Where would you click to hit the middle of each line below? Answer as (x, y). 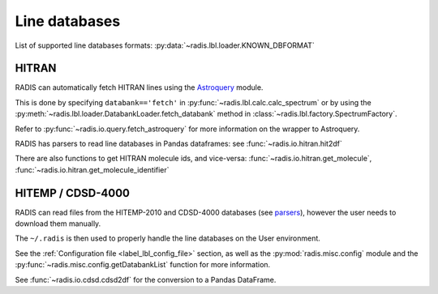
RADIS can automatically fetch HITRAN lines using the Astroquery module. (139, 87)
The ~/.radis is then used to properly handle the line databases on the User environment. (167, 238)
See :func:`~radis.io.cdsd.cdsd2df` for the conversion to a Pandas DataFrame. (146, 279)
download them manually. (58, 224)
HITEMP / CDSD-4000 (72, 193)
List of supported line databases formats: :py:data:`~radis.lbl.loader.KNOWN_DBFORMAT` (165, 45)
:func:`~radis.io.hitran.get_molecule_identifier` (92, 169)
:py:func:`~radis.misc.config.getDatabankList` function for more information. (143, 265)
